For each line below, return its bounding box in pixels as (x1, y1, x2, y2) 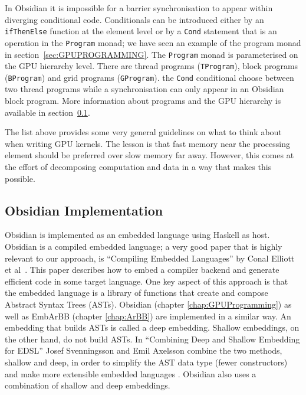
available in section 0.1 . (5, 106, 90, 118)
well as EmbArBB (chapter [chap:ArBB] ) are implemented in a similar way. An (5, 309, 291, 322)
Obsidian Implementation (5, 201, 163, 219)
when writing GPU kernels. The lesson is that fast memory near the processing (5, 137, 290, 149)
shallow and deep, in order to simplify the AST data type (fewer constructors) (5, 355, 288, 368)
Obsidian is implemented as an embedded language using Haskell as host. (5, 228, 270, 241)
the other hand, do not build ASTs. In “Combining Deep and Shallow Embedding (5, 332, 300, 345)
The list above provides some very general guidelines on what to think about (5, 126, 282, 138)
